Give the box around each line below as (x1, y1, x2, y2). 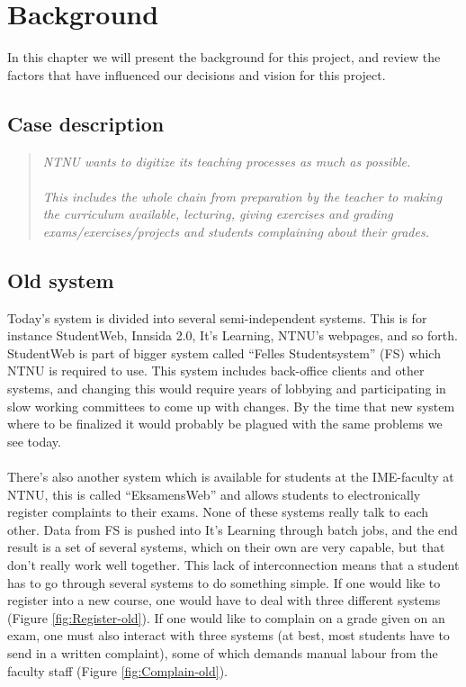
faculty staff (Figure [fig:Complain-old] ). (7, 661, 228, 680)
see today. (7, 431, 61, 450)
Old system (7, 266, 114, 294)
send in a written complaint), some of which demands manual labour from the (7, 643, 438, 662)
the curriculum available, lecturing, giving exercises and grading (42, 204, 393, 223)
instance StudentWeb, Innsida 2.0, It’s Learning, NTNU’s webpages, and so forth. (7, 326, 458, 345)
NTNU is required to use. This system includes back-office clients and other (7, 361, 425, 380)
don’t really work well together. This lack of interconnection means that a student (7, 556, 460, 574)
